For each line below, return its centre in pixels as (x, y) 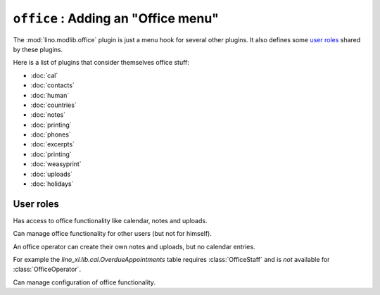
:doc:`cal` (44, 75)
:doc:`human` (50, 95)
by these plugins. (38, 49)
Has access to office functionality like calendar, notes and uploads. (110, 220)
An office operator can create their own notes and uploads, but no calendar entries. (134, 246)
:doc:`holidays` (52, 184)
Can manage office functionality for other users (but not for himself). (113, 234)
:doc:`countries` (53, 105)
